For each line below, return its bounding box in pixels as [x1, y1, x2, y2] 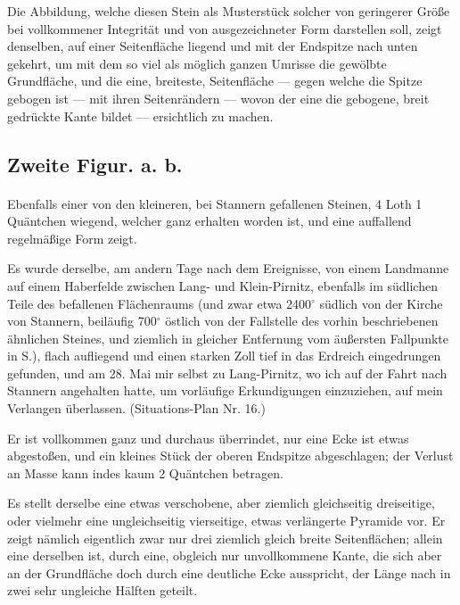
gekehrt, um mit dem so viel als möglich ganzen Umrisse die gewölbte [7, 54, 387, 72]
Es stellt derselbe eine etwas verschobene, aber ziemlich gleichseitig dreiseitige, [7, 493, 435, 512]
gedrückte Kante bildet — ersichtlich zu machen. [7, 106, 274, 125]
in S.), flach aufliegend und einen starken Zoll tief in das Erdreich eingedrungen [7, 346, 441, 365]
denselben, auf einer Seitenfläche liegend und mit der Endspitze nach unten [7, 37, 418, 55]
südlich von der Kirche [319, 294, 443, 312]
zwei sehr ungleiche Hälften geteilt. [7, 581, 198, 600]
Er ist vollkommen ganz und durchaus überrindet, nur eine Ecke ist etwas [7, 428, 409, 447]
